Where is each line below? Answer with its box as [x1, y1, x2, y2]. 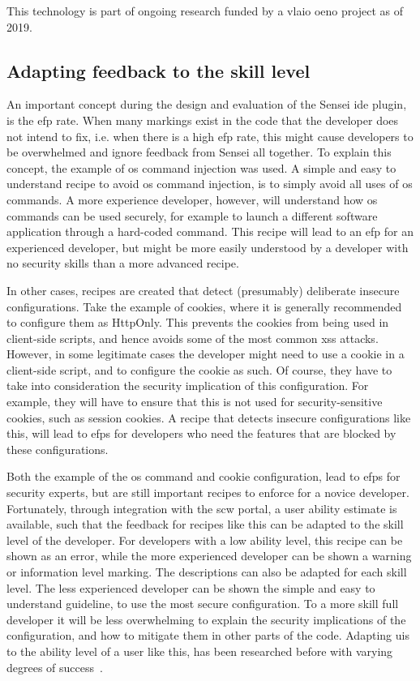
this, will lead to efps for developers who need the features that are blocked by [6, 425, 396, 442]
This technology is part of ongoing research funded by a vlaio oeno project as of [6, 2, 403, 19]
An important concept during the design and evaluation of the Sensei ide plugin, [6, 96, 407, 113]
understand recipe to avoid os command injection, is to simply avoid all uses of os [6, 175, 413, 192]
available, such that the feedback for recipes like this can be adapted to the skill [6, 516, 404, 533]
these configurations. [6, 440, 109, 457]
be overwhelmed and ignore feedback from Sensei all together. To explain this [6, 143, 392, 161]
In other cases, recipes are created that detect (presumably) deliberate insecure [6, 281, 400, 298]
